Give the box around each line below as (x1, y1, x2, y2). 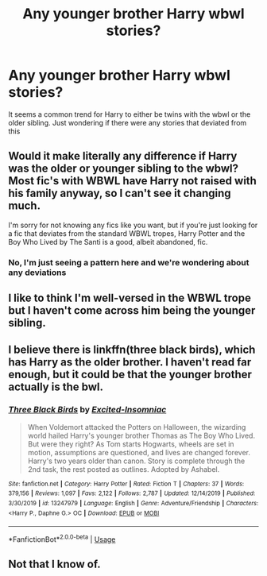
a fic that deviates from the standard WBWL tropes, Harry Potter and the (8, 228, 246, 238)
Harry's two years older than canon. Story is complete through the (27, 456, 246, 466)
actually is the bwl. (8, 381, 103, 394)
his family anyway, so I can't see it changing (8, 187, 232, 200)
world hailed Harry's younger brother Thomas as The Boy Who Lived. (27, 431, 256, 440)
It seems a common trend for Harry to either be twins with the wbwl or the (8, 109, 251, 119)
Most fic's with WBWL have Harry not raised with (8, 174, 257, 187)
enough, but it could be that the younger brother (8, 368, 253, 381)
